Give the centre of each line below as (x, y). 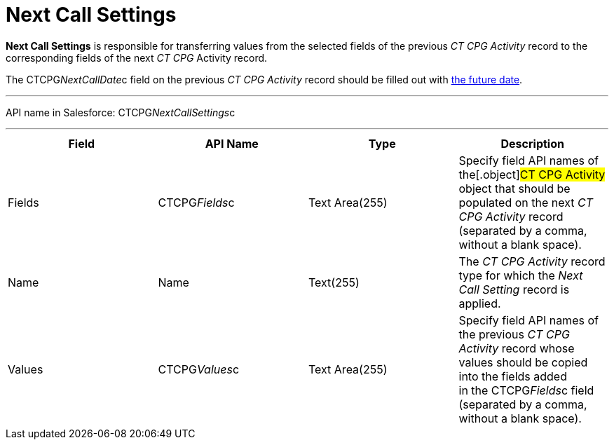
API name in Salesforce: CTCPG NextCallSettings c (121, 112)
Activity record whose (517, 348)
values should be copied (523, 362)
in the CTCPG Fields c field (526, 390)
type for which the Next (521, 275)
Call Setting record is (514, 289)
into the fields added (513, 376)
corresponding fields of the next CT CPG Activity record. (137, 57)
